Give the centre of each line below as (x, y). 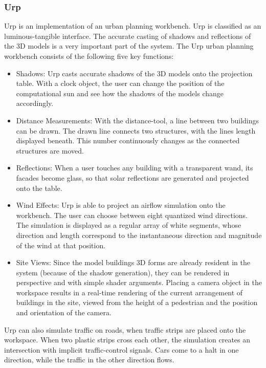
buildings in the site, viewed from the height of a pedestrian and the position (137, 302)
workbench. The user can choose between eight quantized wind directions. (132, 215)
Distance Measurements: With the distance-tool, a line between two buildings (138, 120)
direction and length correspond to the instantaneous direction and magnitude (139, 235)
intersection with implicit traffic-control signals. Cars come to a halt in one (121, 349)
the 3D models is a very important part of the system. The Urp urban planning (129, 46)
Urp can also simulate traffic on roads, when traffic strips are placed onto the (125, 329)
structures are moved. (50, 150)
